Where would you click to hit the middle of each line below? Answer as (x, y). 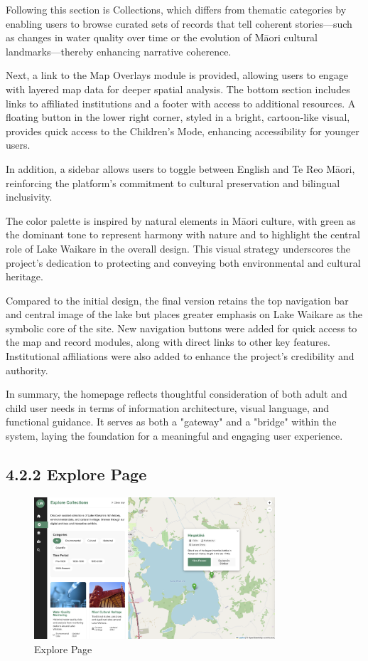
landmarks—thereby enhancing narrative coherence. (119, 51)
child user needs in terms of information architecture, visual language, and (168, 407)
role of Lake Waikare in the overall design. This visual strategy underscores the (178, 248)
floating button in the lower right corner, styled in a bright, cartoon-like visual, (178, 117)
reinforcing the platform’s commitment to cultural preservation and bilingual (173, 183)
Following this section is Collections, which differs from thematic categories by (176, 9)
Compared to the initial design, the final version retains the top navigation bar (177, 300)
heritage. (25, 276)
